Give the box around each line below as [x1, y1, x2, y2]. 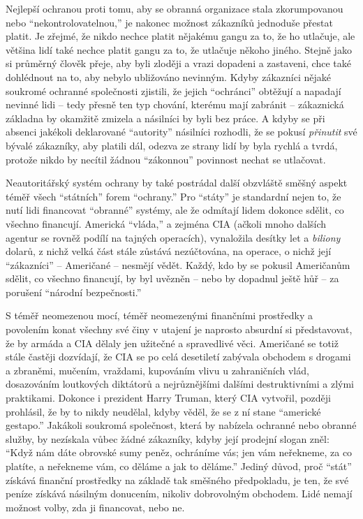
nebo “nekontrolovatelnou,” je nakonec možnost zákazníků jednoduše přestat [6, 15, 333, 29]
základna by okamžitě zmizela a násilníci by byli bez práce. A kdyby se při [6, 110, 325, 125]
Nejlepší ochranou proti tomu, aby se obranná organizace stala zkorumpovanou [6, 1, 343, 15]
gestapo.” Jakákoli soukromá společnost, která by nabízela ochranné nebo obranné [6, 418, 357, 432]
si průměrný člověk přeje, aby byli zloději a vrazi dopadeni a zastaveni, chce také [6, 56, 351, 71]
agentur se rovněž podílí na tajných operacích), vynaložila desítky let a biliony [6, 230, 341, 244]
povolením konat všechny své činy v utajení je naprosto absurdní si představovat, [6, 322, 353, 337]
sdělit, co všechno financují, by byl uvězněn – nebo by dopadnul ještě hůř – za [6, 271, 339, 286]
